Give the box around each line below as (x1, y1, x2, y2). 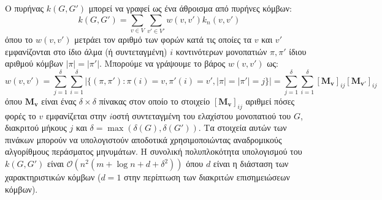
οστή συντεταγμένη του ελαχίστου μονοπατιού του (112, 109, 291, 122)
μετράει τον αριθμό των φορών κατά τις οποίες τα (74, 32, 251, 45)
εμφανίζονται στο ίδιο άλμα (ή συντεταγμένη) (5, 45, 167, 57)
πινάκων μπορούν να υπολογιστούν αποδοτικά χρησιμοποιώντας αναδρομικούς (5, 133, 282, 146)
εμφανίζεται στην (45, 109, 107, 122)
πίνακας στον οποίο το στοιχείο (99, 94, 210, 107)
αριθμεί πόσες (245, 94, 295, 107)
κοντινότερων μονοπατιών (175, 45, 267, 57)
